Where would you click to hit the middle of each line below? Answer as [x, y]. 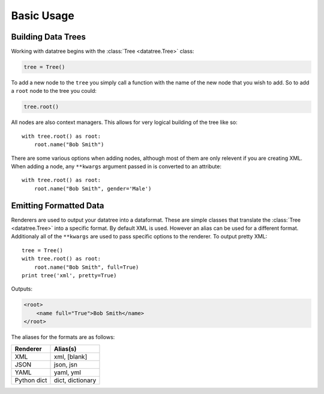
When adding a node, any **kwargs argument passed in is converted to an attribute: [116, 166]
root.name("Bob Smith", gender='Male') [93, 188]
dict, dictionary [75, 380]
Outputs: [22, 289]
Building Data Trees [49, 37]
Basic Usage [43, 16]
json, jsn [66, 364]
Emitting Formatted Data [58, 206]
